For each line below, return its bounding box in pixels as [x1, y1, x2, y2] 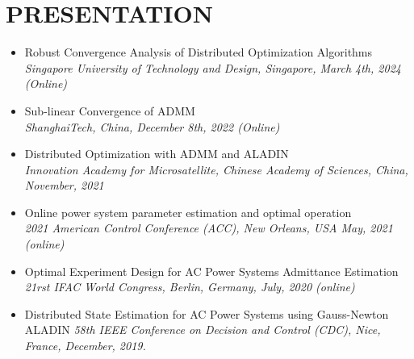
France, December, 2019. [24, 337, 146, 354]
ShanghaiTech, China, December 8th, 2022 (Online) [24, 118, 280, 135]
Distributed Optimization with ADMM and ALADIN [24, 145, 289, 162]
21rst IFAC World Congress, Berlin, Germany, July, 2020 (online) [24, 278, 355, 295]
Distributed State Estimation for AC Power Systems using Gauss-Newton [24, 305, 389, 322]
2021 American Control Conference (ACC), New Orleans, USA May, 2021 [24, 219, 393, 236]
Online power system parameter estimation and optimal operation [24, 203, 352, 220]
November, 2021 [24, 177, 104, 194]
